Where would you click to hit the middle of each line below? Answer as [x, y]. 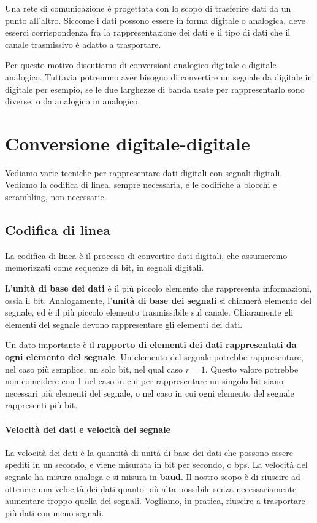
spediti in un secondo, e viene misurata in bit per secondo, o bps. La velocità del [156, 464]
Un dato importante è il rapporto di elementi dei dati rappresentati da [151, 345]
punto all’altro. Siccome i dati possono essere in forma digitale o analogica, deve [155, 20]
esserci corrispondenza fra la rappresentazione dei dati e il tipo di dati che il [148, 32]
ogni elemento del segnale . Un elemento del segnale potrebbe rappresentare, [154, 357]
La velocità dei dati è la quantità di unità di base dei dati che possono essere [149, 452]
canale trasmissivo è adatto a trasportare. [83, 44]
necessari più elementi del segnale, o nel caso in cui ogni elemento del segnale [150, 393]
